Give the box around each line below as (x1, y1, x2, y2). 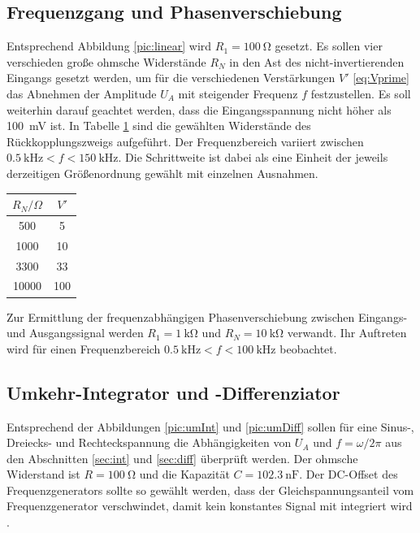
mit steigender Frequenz (178, 84, 298, 102)
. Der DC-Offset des (299, 466, 398, 483)
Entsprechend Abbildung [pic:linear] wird (6, 37, 212, 54)
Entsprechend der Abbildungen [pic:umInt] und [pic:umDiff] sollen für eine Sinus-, (6, 418, 414, 435)
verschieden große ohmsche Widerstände (6, 53, 206, 70)
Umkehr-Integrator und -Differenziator (6, 379, 340, 405)
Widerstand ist (6, 466, 80, 483)
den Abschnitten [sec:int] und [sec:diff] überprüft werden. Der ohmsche (6, 449, 358, 466)
